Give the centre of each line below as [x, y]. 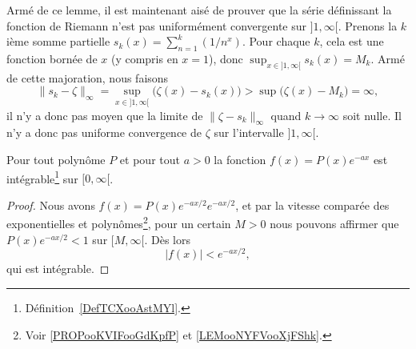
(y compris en [144, 58]
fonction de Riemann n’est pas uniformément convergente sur [157, 25]
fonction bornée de [52, 58]
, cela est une [352, 41]
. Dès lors [167, 239]
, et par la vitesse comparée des [312, 205]
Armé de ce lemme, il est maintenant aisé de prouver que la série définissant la [199, 10]
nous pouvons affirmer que [334, 224]
